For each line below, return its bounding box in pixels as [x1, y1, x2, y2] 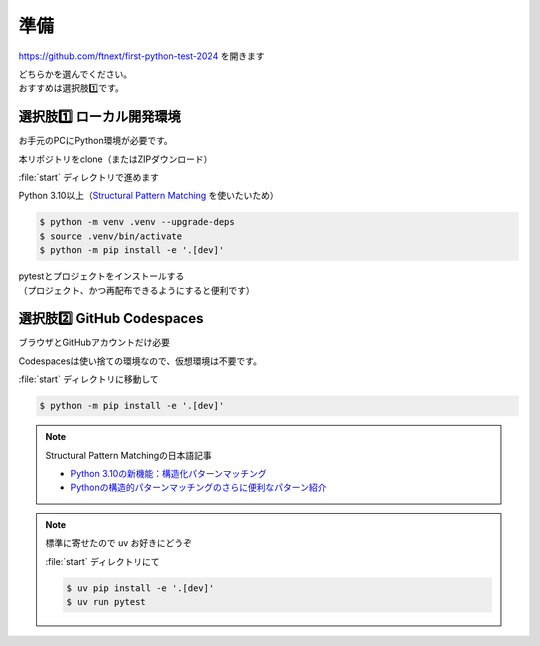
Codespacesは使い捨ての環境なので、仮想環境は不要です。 [18, 355, 262, 367]
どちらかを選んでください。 [18, 68, 133, 80]
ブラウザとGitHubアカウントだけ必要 [18, 336, 170, 349]
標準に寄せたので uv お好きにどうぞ [45, 537, 193, 549]
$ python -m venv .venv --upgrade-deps [39, 216, 235, 228]
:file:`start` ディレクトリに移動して [18, 373, 159, 385]
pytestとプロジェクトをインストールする [18, 270, 185, 282]
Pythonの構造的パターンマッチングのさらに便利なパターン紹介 [70, 481, 327, 494]
